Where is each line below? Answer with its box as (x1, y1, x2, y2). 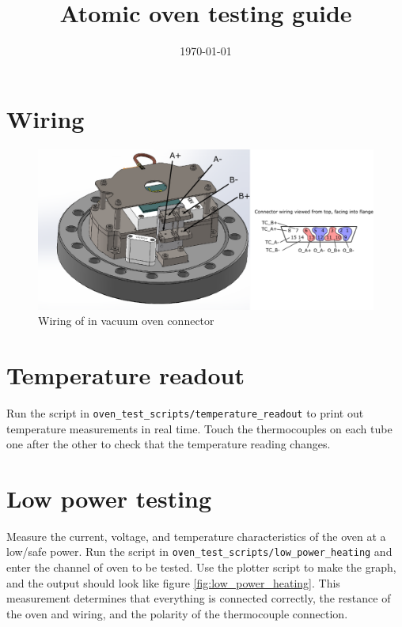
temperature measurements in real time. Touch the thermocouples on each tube (6, 420, 393, 436)
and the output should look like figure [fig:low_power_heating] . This (6, 574, 340, 591)
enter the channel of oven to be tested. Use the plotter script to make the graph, (6, 559, 396, 576)
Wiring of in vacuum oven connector (38, 312, 214, 329)
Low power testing (6, 482, 212, 514)
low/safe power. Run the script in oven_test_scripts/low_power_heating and (6, 543, 393, 560)
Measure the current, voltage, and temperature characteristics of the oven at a (6, 527, 386, 544)
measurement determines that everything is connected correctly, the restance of (6, 590, 391, 606)
